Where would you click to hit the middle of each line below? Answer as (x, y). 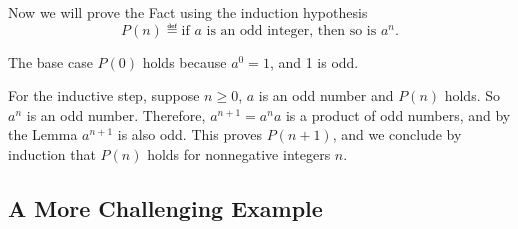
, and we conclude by (397, 134)
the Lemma (43, 134)
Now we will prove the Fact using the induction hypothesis (188, 12)
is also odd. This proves (189, 134)
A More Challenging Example (165, 207)
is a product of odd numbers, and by (398, 114)
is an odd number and (326, 95)
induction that (52, 153)
